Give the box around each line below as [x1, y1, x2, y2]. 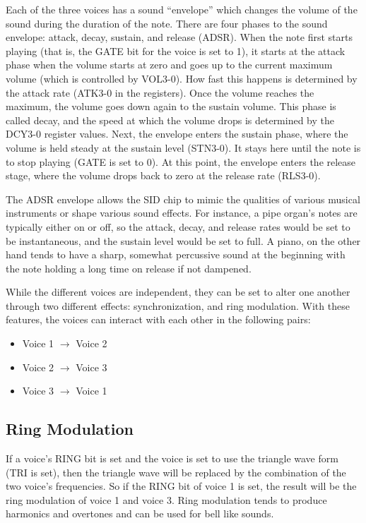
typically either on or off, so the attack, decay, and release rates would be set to [6, 219, 350, 234]
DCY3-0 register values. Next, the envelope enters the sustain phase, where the [6, 126, 348, 141]
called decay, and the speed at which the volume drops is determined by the [6, 112, 335, 127]
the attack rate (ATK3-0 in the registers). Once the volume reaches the [6, 85, 314, 100]
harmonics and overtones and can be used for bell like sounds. [6, 506, 274, 521]
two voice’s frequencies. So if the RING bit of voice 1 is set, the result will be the [6, 479, 357, 493]
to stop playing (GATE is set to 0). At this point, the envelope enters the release [6, 154, 356, 169]
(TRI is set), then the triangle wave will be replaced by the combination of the [6, 464, 346, 479]
